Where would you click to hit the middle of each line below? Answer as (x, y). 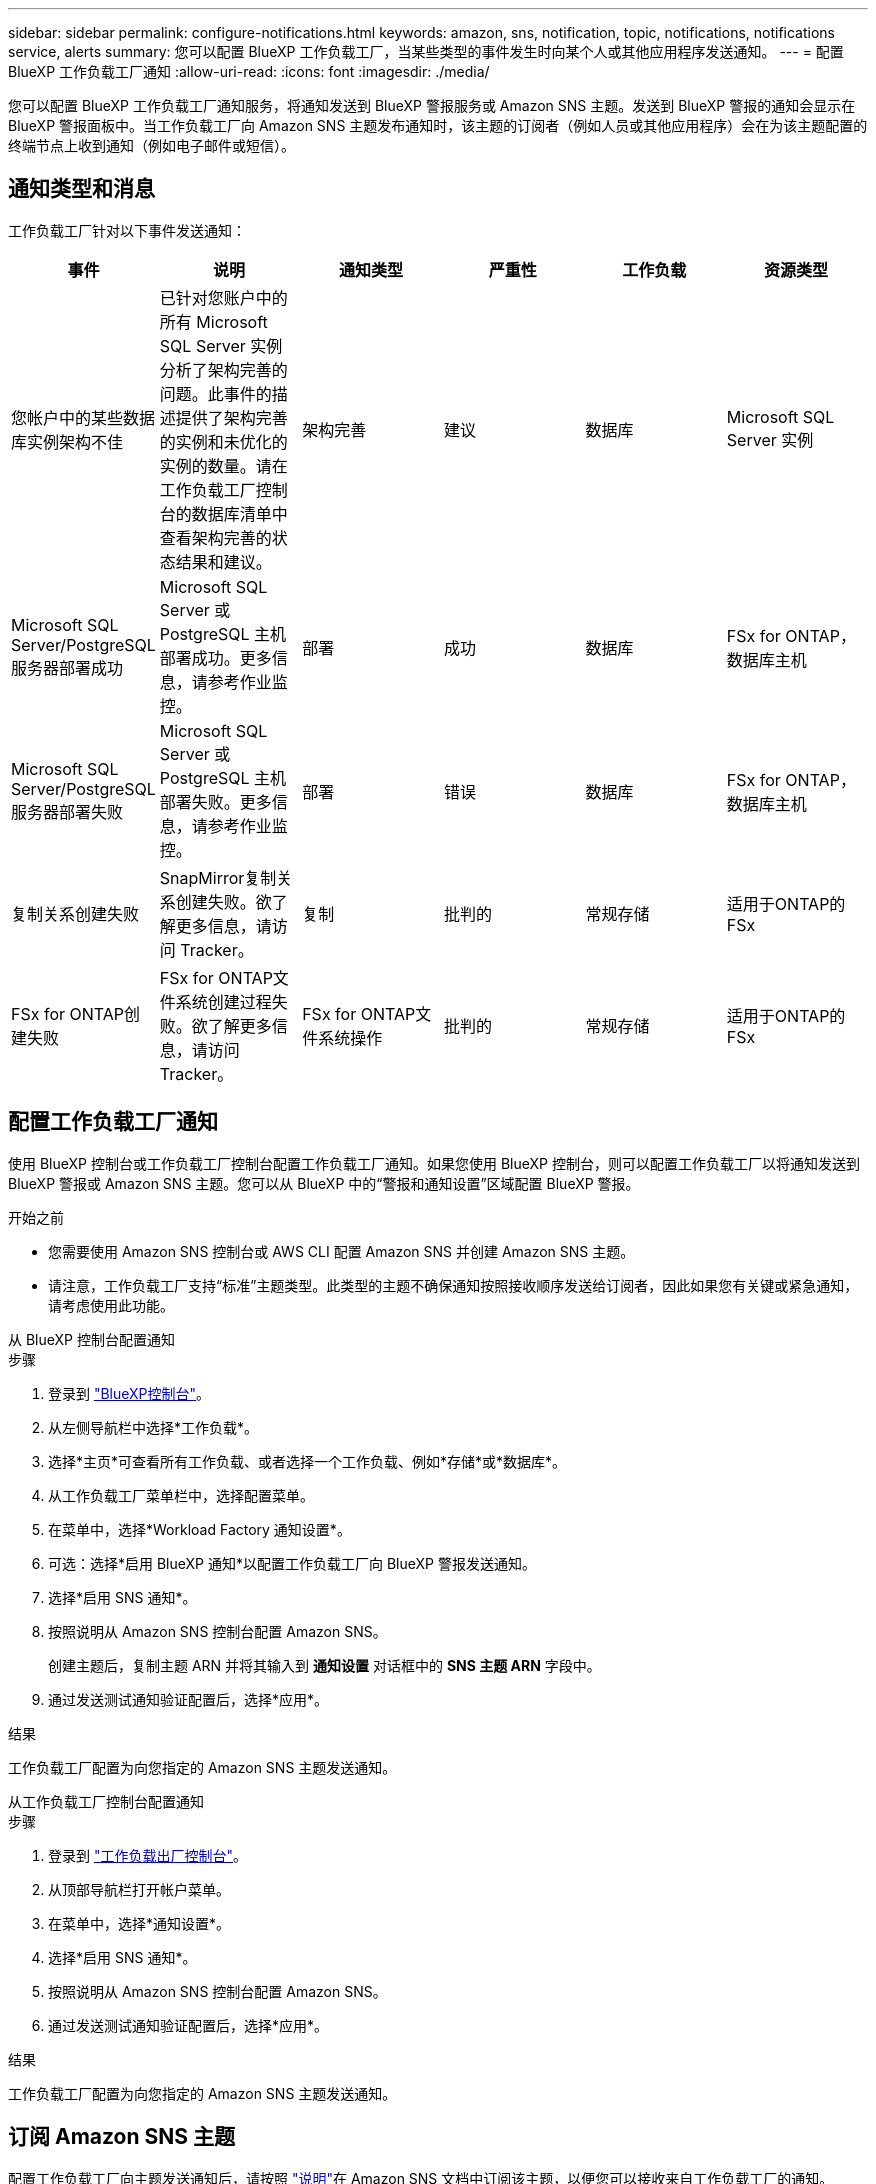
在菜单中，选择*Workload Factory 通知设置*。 (199, 1529)
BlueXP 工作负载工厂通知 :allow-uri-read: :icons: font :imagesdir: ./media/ (249, 71)
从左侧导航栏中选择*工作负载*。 (153, 1427)
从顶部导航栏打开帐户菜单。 (139, 1889)
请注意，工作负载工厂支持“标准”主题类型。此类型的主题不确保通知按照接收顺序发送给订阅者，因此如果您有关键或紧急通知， (453, 1285)
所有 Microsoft (213, 321)
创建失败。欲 (223, 901)
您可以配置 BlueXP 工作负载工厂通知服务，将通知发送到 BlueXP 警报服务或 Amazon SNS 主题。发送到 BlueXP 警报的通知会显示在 (432, 105)
